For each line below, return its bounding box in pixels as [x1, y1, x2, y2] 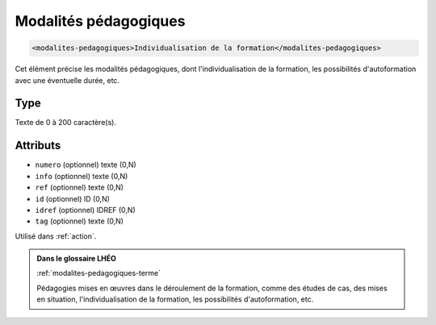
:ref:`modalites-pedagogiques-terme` [36, 269, 161, 278]
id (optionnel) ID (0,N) [35, 194, 111, 203]
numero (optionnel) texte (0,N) [35, 160, 136, 169]
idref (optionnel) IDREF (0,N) [35, 205, 136, 215]
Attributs [15, 139, 61, 152]
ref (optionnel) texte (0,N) [35, 182, 124, 193]
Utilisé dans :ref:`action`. [15, 231, 97, 241]
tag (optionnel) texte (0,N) [35, 216, 124, 226]
